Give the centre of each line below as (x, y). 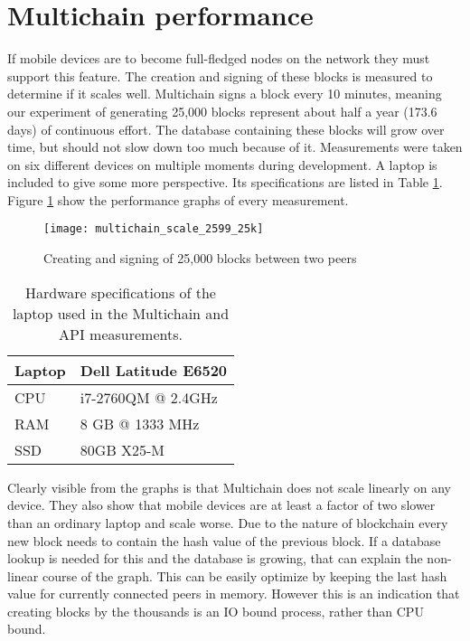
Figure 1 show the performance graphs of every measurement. (178, 199)
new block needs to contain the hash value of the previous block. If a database (224, 540)
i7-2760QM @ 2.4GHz (149, 397)
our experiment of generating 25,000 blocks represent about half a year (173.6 (222, 111)
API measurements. (121, 334)
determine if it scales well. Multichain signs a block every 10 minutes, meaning (225, 94)
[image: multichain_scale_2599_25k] (154, 229)
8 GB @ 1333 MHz (140, 423)
